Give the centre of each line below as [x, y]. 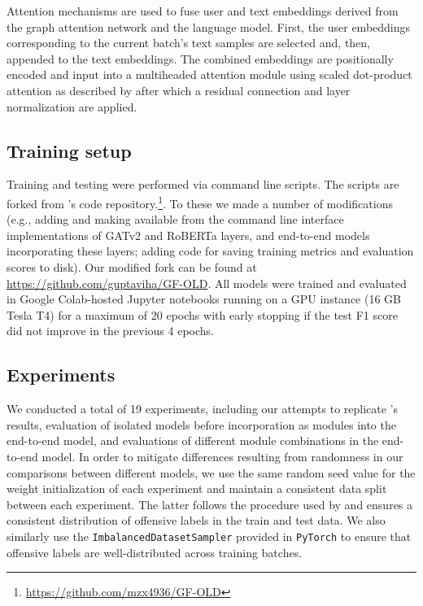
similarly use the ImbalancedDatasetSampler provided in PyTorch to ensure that [209, 536]
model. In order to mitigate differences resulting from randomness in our [222, 456]
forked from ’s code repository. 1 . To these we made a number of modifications [200, 202]
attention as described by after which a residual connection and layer [179, 90]
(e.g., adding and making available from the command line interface [175, 219]
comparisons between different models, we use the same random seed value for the [211, 472]
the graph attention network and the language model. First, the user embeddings [209, 26]
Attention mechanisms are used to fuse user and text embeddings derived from [203, 11]
